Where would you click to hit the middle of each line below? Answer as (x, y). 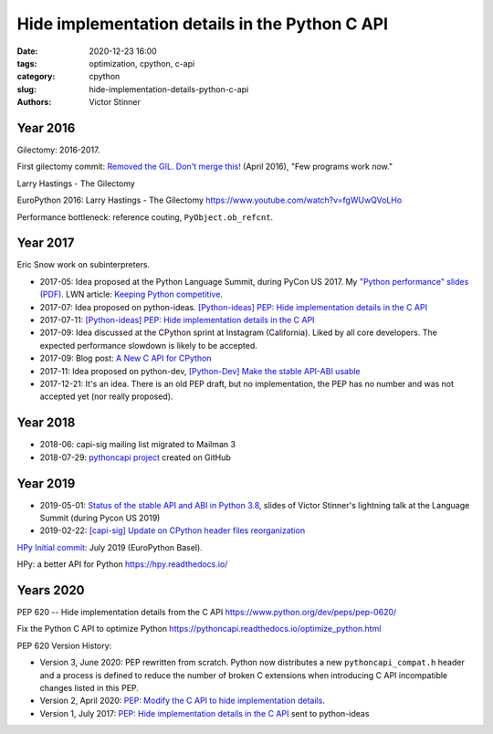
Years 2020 (51, 590)
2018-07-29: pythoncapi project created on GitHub (136, 457)
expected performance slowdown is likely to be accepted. (148, 345)
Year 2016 (46, 128)
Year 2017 (46, 243)
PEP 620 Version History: (64, 645)
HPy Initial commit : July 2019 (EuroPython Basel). (110, 547)
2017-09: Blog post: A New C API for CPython (126, 358)
